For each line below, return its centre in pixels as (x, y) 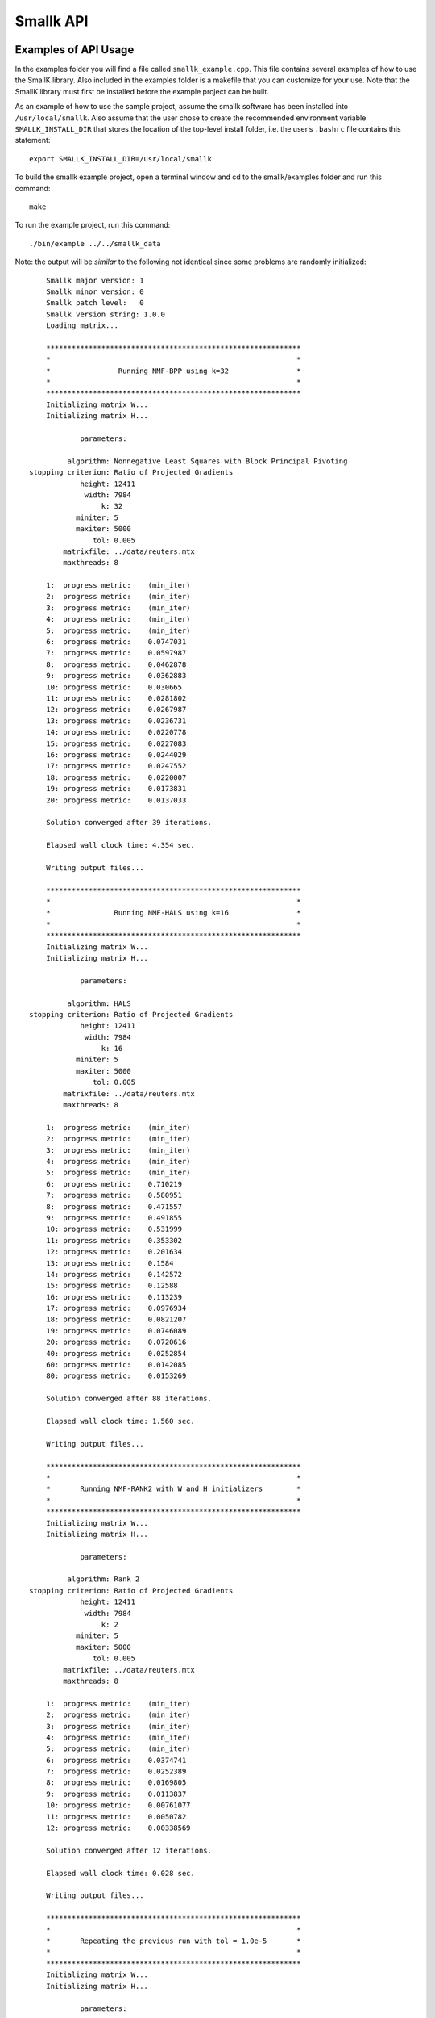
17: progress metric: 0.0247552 (116, 766)
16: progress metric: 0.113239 (114, 1297)
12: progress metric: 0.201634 (114, 1252)
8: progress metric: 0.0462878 (116, 664)
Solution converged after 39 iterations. (129, 823)
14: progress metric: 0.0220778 (116, 732)
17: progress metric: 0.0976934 (116, 1308)
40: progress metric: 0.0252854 (116, 1353)
